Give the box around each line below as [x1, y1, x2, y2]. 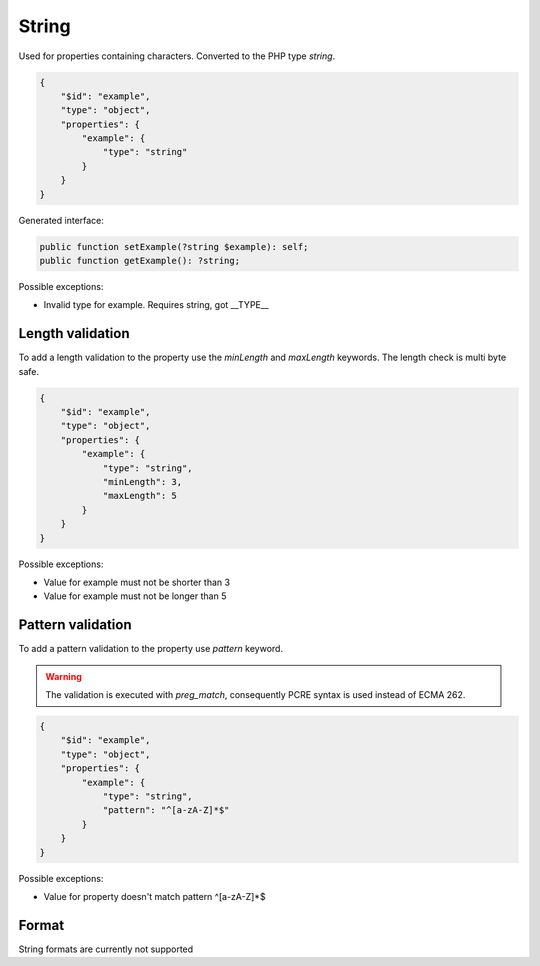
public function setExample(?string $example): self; [39, 241, 309, 252]
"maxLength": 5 [102, 490, 177, 502]
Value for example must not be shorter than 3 [43, 576, 230, 588]
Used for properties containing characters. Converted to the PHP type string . [18, 50, 336, 62]
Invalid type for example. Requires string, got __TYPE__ [43, 299, 270, 311]
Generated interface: [18, 214, 105, 226]
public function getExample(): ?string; [39, 255, 240, 267]
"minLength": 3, [102, 476, 183, 488]
